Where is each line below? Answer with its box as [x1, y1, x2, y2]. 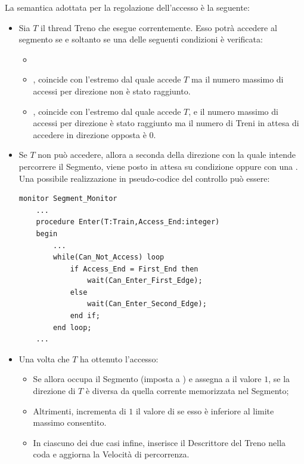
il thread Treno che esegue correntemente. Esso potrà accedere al [40, 21, 277, 33]
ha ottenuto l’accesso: [80, 352, 159, 365]
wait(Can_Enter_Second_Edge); [87, 300, 207, 309]
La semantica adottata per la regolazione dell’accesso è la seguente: [5, 1, 250, 13]
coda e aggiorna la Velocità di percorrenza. [33, 448, 190, 460]
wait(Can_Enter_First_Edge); [87, 276, 203, 285]
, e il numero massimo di [188, 105, 278, 117]
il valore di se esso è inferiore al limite [135, 404, 274, 417]
